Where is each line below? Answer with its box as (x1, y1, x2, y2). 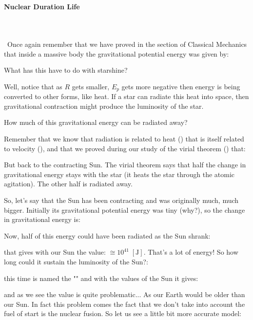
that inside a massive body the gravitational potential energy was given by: (4, 48, 229, 59)
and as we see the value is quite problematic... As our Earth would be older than (4, 289, 245, 300)
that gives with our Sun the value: (4, 247, 106, 257)
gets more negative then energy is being (121, 81, 240, 91)
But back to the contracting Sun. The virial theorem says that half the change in (4, 160, 246, 170)
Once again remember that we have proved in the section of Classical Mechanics (7, 39, 247, 49)
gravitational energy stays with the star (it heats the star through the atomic (4, 169, 235, 179)
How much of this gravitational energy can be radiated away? (4, 117, 188, 127)
